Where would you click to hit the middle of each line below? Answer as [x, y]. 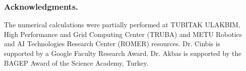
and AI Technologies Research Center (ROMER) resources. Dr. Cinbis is [112, 44]
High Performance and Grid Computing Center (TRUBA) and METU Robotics [123, 34]
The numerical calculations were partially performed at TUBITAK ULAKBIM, [122, 25]
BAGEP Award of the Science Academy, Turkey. [76, 62]
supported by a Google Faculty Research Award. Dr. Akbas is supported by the [123, 53]
